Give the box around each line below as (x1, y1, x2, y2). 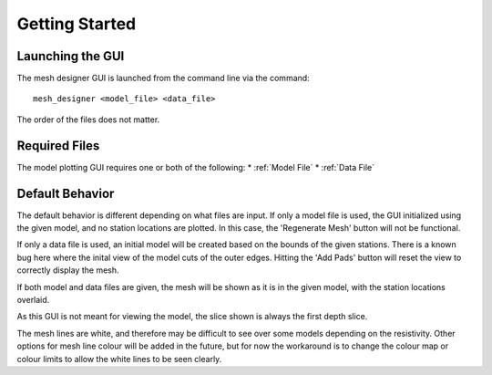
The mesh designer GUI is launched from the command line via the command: (16, 73, 310, 84)
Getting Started (16, 14, 137, 34)
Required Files (16, 138, 100, 153)
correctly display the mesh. (16, 265, 119, 276)
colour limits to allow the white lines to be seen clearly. (16, 353, 222, 364)
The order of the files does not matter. (16, 114, 160, 125)
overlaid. (16, 295, 50, 305)
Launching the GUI (16, 48, 125, 64)
